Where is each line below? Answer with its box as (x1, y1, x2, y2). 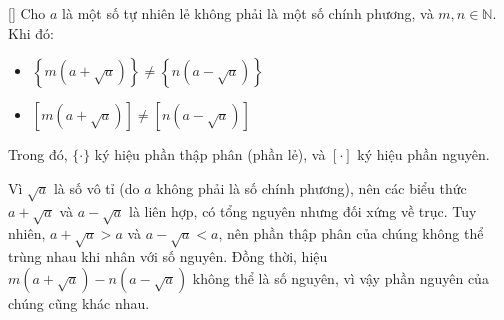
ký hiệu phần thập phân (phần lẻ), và (94, 144, 326, 165)
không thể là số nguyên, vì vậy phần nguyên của (192, 267, 489, 288)
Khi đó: (8, 22, 54, 43)
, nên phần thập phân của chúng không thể (218, 223, 484, 244)
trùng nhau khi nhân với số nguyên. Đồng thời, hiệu (8, 246, 328, 267)
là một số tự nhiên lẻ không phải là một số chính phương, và (62, 3, 434, 23)
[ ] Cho (8, 3, 46, 23)
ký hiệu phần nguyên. (357, 144, 490, 165)
